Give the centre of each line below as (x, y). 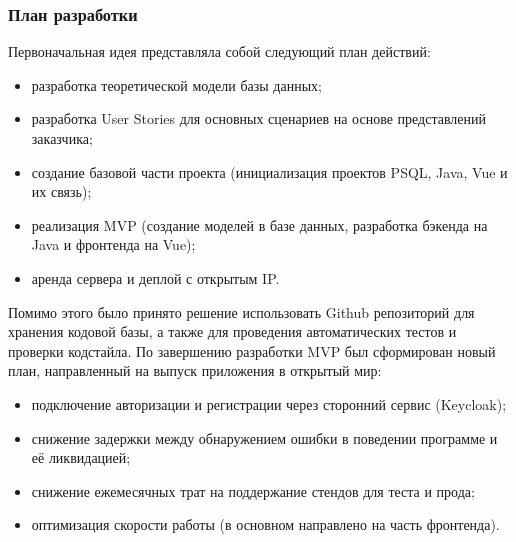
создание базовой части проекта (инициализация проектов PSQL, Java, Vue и (269, 171)
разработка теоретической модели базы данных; (176, 84)
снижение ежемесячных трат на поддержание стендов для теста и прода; (253, 490)
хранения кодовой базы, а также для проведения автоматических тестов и (232, 331)
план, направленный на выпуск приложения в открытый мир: (195, 370)
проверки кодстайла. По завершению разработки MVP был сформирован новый (252, 350)
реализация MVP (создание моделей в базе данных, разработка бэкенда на (259, 224)
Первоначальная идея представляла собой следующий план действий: (219, 51)
